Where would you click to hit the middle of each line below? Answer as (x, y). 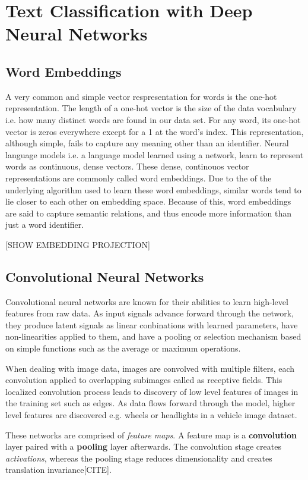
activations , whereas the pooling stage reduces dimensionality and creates (139, 458)
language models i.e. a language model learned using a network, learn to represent (155, 154)
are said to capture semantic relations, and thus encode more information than (148, 213)
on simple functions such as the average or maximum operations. (123, 348)
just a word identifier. (45, 225)
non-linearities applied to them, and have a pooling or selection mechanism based (153, 336)
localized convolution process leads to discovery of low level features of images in (152, 391)
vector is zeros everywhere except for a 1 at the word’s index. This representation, (155, 131)
